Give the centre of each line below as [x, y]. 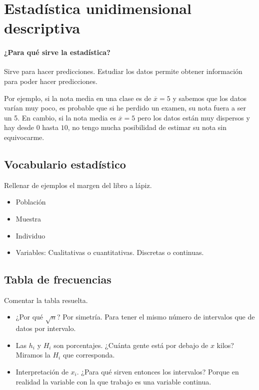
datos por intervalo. [46, 328]
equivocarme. [24, 137]
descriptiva [42, 28]
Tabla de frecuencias [58, 279]
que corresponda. [89, 355]
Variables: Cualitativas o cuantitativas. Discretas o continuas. [110, 252]
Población [31, 202]
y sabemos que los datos [210, 98]
